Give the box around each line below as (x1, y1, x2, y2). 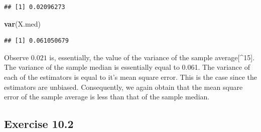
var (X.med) (4, 18, 41, 29)
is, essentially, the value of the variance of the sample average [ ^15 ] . (49, 52, 255, 62)
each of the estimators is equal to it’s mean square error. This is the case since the (4, 71, 257, 82)
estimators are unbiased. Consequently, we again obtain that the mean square (4, 81, 243, 92)
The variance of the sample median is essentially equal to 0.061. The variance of (4, 62, 250, 72)
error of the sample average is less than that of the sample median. (4, 91, 210, 102)
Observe (4, 52, 29, 62)
